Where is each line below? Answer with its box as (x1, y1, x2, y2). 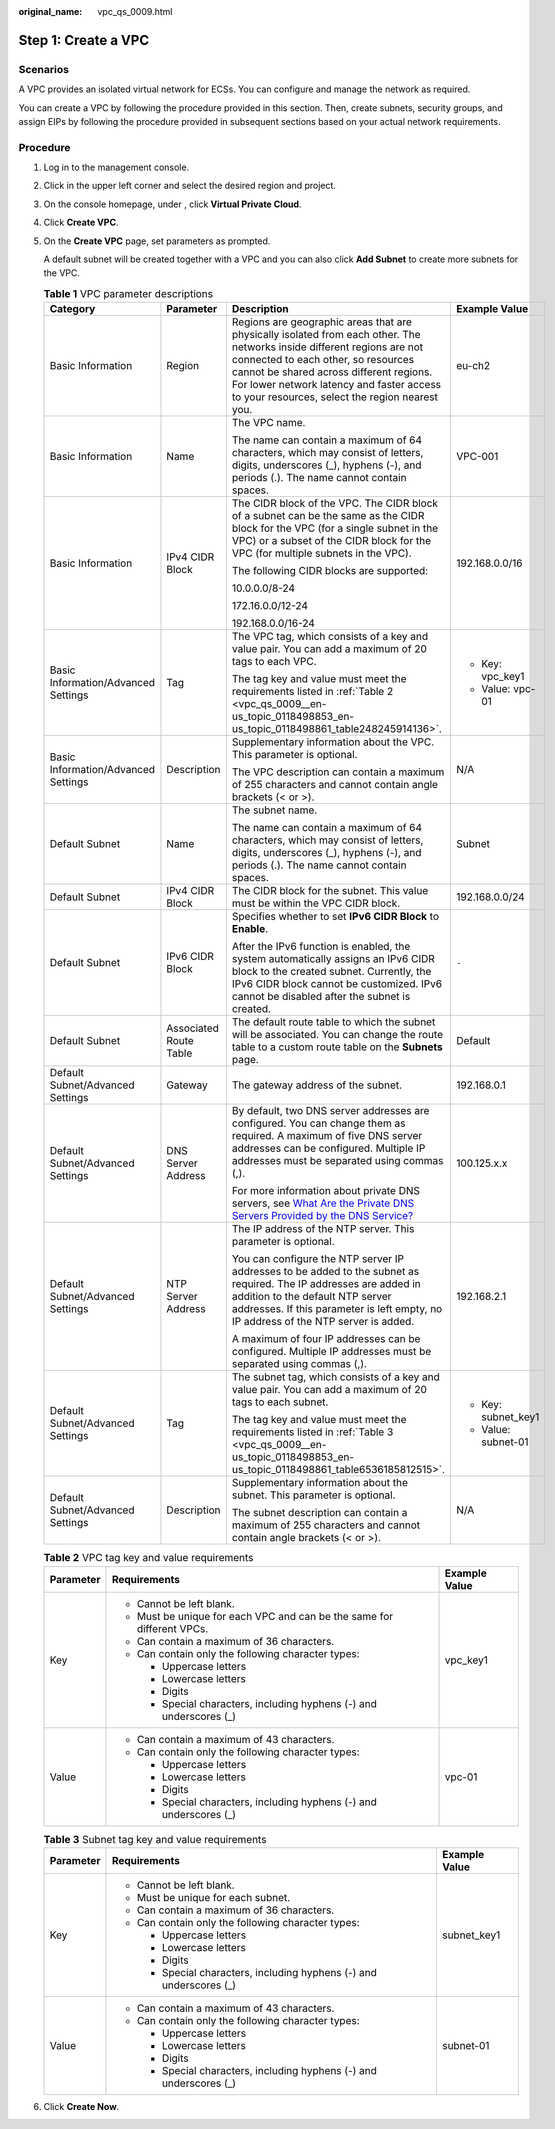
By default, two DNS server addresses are (231, 1104, 430, 1118)
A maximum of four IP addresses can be (231, 1332, 421, 1346)
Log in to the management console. (43, 161, 190, 174)
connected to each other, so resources (231, 353, 415, 367)
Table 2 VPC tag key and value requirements (43, 1551, 254, 1565)
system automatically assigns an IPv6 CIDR (231, 952, 435, 966)
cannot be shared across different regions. (231, 365, 433, 379)
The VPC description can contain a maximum (231, 765, 445, 779)
